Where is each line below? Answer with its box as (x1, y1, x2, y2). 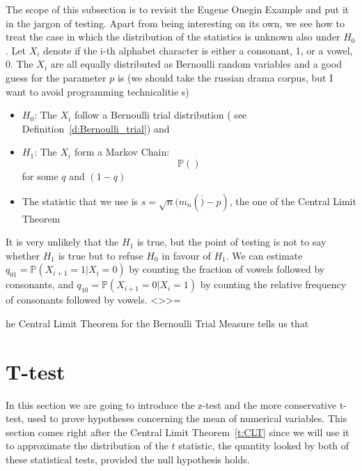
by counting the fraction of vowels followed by (129, 262, 325, 276)
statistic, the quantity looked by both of (178, 438, 349, 453)
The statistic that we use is (22, 193, 139, 208)
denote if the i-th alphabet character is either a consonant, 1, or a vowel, (43, 43, 353, 57)
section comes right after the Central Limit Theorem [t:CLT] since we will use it (6, 424, 349, 439)
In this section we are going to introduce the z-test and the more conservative (6, 397, 337, 412)
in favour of (162, 248, 211, 262)
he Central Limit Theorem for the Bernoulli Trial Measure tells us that (6, 315, 309, 330)
